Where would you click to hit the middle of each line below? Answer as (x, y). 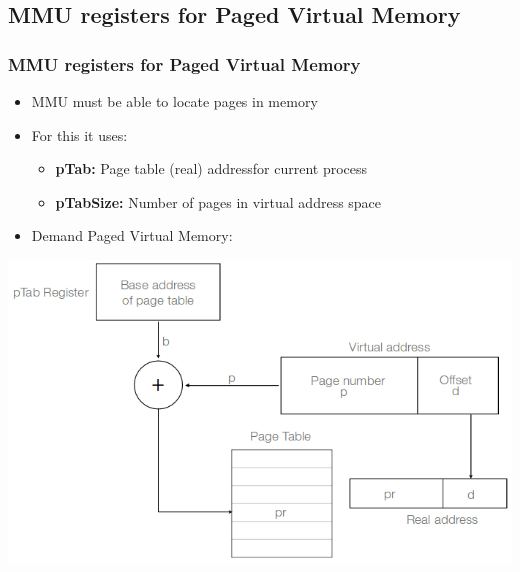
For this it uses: (79, 134)
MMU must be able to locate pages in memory (174, 101)
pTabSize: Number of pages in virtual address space (218, 201)
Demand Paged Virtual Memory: (132, 235)
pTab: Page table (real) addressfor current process (211, 168)
